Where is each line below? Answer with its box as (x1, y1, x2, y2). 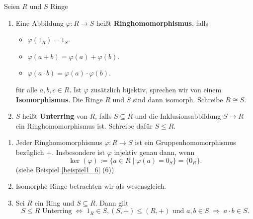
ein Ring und (34, 197, 75, 208)
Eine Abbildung (15, 17, 64, 28)
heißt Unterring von (22, 111, 87, 121)
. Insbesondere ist (52, 146, 105, 157)
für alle (15, 84, 38, 94)
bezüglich (15, 146, 44, 157)
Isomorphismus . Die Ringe (15, 94, 103, 104)
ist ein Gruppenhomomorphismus (135, 137, 236, 147)
